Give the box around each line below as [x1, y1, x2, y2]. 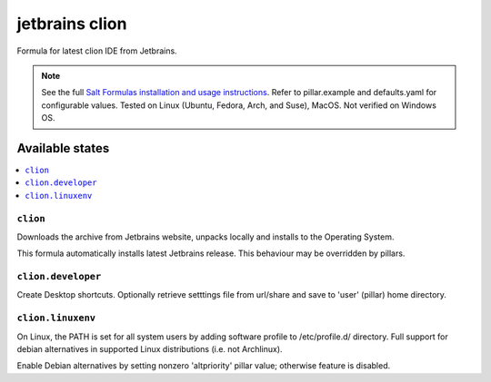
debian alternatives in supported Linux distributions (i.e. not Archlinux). [16, 344, 283, 354]
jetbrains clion [16, 14, 127, 34]
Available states [16, 141, 110, 156]
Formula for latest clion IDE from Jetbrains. [16, 45, 177, 56]
